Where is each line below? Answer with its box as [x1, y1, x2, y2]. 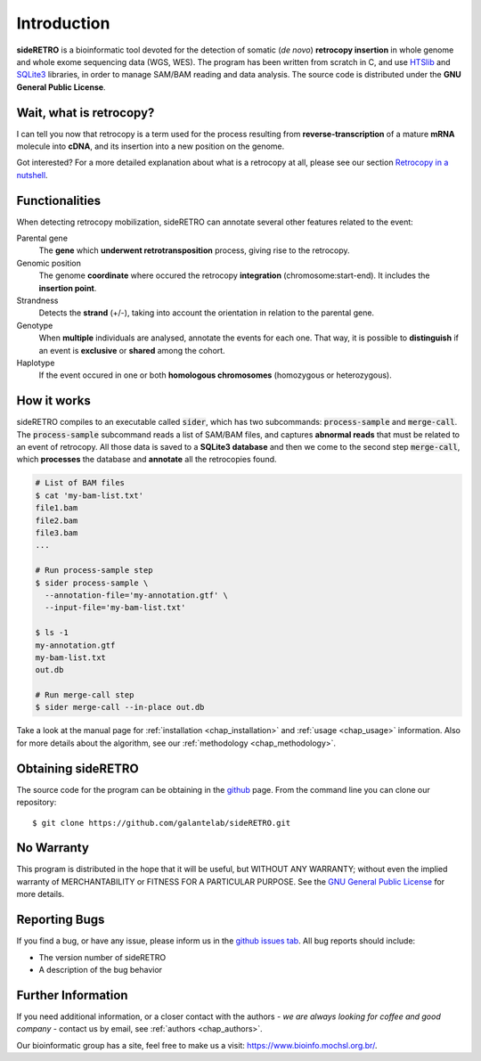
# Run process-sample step [35, 566, 153, 575]
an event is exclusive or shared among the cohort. [38, 345, 226, 355]
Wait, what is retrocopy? [16, 105, 155, 120]
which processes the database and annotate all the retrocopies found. [16, 454, 277, 465]
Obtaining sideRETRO [16, 761, 139, 776]
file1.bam [35, 503, 78, 513]
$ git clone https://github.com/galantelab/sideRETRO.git [32, 818, 291, 828]
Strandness [16, 295, 59, 306]
